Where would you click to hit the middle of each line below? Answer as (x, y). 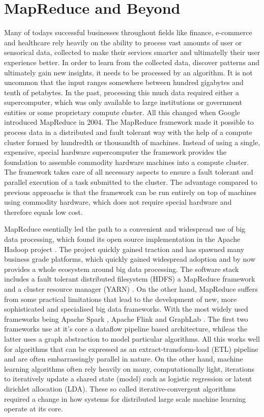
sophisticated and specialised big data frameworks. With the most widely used (126, 309)
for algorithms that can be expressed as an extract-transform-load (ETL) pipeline (131, 349)
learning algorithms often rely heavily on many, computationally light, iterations (129, 368)
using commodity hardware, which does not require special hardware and (118, 202)
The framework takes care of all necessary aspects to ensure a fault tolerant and (129, 172)
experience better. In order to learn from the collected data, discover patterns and (132, 62)
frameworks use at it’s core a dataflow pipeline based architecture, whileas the (126, 329)
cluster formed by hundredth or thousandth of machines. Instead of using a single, (132, 142)
